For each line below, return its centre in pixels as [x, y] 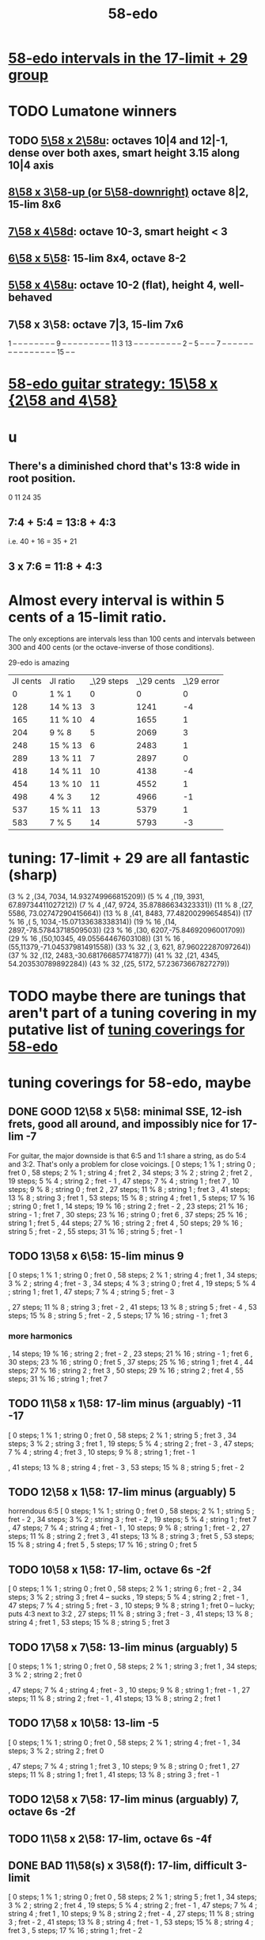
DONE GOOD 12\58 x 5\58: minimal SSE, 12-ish [125, 1112]
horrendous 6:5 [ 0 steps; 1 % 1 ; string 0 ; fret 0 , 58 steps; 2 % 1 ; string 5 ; [131, 1511]
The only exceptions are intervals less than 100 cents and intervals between [132, 639]
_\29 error [201, 681]
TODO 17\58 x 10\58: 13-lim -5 [84, 1724]
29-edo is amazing [39, 662]
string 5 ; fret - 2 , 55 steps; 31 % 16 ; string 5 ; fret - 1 [95, 1231]
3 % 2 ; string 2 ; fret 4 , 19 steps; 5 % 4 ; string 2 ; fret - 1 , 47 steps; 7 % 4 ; [133, 1905]
